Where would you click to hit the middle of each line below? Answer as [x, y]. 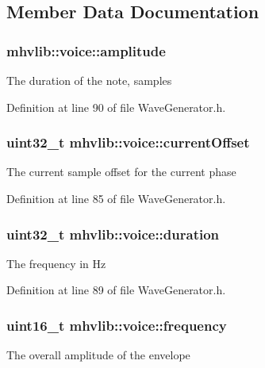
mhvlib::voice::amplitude [86, 50]
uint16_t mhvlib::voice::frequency [117, 325]
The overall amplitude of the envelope [98, 355]
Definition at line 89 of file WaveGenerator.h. [116, 290]
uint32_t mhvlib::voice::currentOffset [128, 142]
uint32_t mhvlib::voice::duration [113, 234]
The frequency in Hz [56, 263]
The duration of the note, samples [89, 80]
